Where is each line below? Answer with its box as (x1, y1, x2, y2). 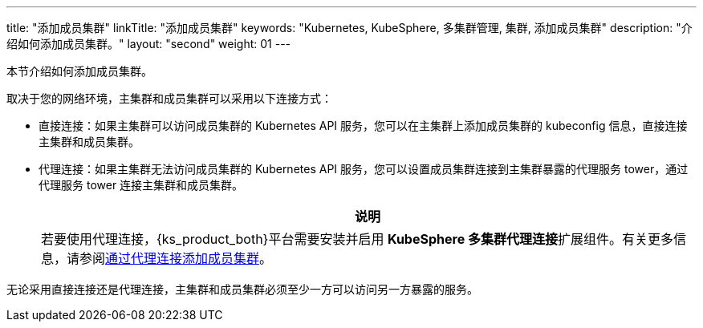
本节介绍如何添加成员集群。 (6, 64, 152, 78)
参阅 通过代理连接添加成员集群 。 (79, 250, 273, 266)
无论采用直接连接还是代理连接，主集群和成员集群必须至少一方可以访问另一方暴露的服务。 (6, 282, 478, 296)
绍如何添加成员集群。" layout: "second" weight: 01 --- (6, 37, 291, 51)
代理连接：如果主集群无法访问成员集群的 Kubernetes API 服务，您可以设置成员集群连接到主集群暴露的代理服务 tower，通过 (39, 162, 689, 176)
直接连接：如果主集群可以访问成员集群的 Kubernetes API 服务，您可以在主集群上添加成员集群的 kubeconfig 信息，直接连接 (39, 119, 688, 132)
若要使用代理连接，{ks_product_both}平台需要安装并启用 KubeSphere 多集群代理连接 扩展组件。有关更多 (41, 231, 673, 247)
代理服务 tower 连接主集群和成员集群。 (39, 178, 244, 192)
